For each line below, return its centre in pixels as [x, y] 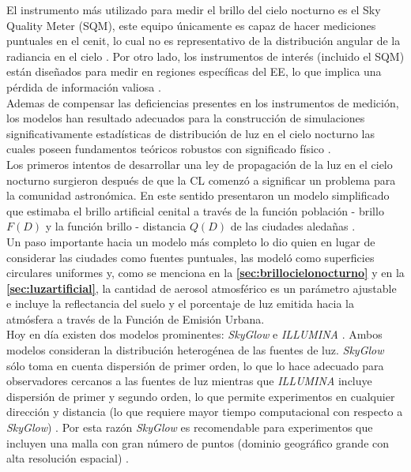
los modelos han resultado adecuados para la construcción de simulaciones [186, 118]
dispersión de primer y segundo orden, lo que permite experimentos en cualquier [201, 396]
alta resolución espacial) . [68, 458]
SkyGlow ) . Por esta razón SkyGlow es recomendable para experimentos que [190, 427]
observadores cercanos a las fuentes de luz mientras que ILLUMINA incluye [189, 381]
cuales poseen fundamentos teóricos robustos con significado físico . [169, 149]
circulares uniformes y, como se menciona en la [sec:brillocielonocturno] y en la [205, 273]
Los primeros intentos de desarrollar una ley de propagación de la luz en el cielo [200, 164]
